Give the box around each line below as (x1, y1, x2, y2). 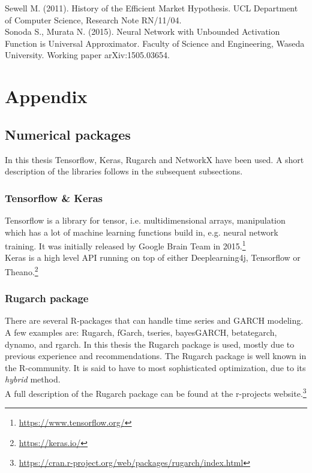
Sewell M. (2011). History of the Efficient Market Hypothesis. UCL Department (5, 2, 298, 14)
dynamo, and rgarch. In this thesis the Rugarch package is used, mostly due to (5, 338, 295, 350)
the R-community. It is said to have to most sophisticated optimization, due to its (5, 361, 306, 373)
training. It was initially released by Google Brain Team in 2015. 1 (5, 238, 246, 252)
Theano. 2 (5, 263, 38, 278)
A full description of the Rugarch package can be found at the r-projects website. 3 (5, 385, 307, 399)
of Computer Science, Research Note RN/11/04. (5, 13, 182, 26)
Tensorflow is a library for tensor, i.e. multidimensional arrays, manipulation (5, 213, 286, 226)
